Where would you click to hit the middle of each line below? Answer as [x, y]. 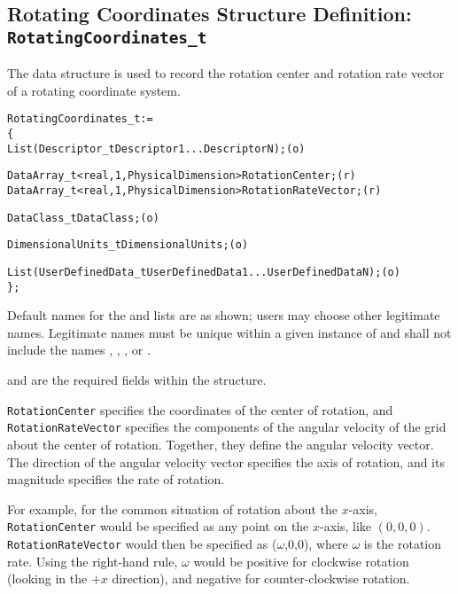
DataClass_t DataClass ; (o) [83, 218]
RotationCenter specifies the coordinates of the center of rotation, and [200, 409]
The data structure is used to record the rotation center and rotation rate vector [226, 73]
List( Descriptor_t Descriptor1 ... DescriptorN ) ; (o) [156, 148]
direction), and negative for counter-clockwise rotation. [261, 578]
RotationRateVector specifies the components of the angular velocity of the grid [227, 427]
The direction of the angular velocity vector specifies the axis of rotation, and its [226, 461]
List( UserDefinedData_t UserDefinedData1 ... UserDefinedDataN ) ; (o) [204, 272]
